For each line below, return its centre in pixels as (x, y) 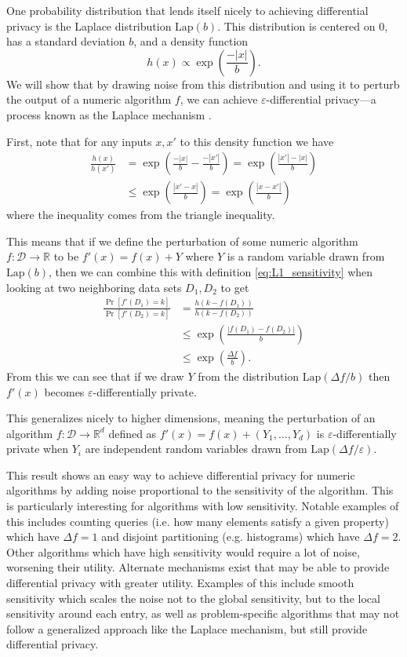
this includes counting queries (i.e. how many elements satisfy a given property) (198, 521)
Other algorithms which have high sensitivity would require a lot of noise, (183, 551)
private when (37, 449)
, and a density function (191, 41)
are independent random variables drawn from (196, 449)
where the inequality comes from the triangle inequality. (141, 215)
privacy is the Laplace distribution (89, 26)
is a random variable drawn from (306, 256)
